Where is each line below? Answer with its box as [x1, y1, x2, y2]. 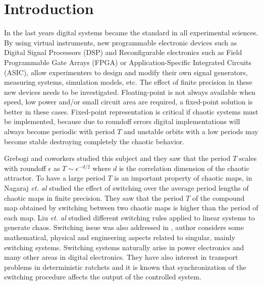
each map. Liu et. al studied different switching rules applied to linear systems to [4, 212, 255, 222]
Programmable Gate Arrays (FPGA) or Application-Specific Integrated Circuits [4, 56, 252, 67]
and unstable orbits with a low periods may [124, 126, 258, 137]
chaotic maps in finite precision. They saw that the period [4, 192, 184, 203]
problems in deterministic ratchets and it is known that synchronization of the [4, 261, 246, 272]
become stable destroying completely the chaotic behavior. [4, 136, 185, 146]
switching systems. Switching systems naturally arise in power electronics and [4, 242, 244, 252]
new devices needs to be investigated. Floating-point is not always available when [4, 86, 255, 97]
